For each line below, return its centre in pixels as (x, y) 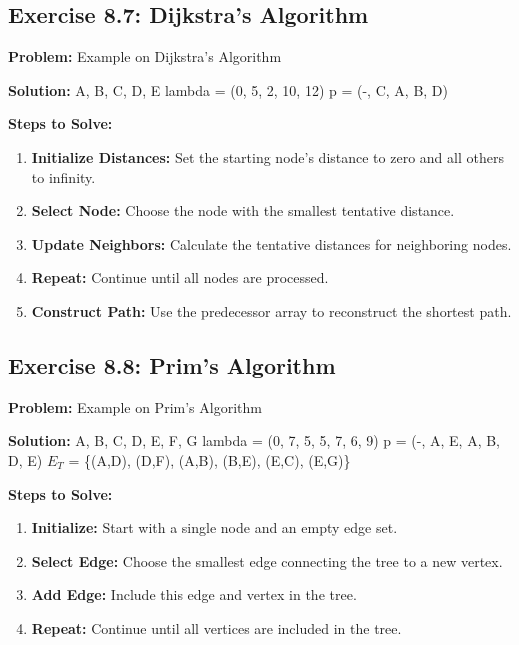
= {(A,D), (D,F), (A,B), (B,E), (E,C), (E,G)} (209, 459)
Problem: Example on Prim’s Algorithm (135, 406)
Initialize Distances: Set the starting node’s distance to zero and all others (267, 156)
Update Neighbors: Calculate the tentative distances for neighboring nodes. (271, 243)
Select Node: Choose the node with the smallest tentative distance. (243, 210)
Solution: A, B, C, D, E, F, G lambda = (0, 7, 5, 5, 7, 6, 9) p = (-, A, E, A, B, (254, 440)
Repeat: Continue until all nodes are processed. (180, 277)
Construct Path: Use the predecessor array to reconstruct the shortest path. (271, 310)
